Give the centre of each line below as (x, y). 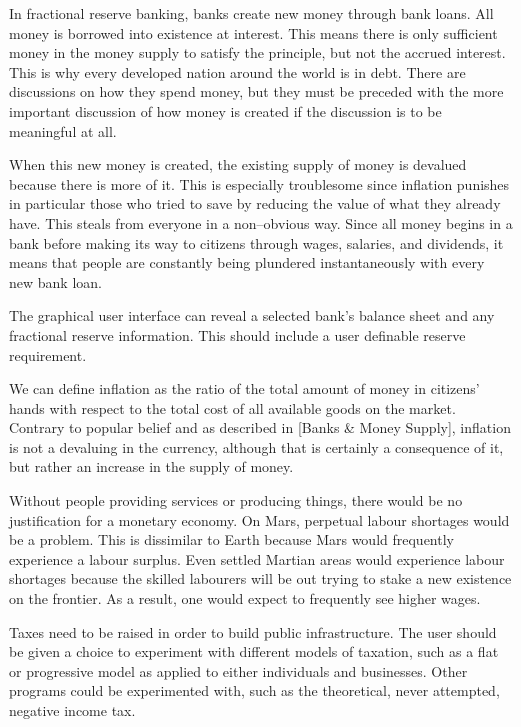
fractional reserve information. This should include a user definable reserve (237, 334)
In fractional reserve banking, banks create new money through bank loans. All (251, 13)
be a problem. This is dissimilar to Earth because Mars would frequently (231, 539)
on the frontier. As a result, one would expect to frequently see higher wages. (245, 598)
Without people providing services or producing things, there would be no (236, 500)
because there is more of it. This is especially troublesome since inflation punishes (259, 183)
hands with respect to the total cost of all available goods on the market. (232, 407)
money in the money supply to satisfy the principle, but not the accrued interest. (257, 52)
